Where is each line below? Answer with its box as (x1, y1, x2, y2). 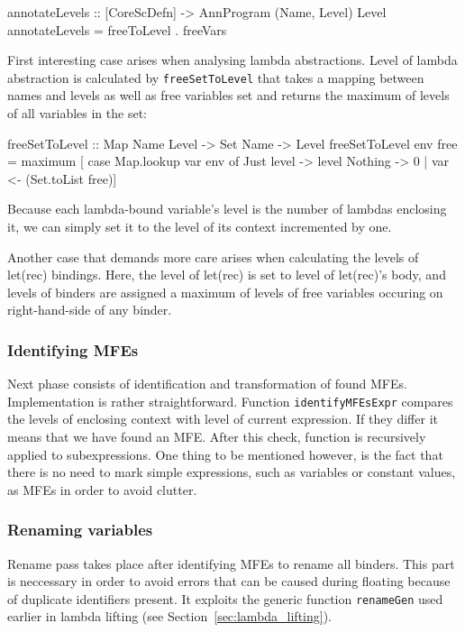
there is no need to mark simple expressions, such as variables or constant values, (7, 463, 456, 481)
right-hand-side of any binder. (7, 300, 172, 319)
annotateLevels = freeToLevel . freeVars (7, 20, 227, 39)
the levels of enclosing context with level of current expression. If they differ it (7, 409, 438, 428)
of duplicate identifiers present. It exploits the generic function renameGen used (7, 589, 443, 608)
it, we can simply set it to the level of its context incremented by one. (7, 217, 392, 235)
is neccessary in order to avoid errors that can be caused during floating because (7, 572, 451, 591)
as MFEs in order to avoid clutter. (7, 480, 197, 499)
